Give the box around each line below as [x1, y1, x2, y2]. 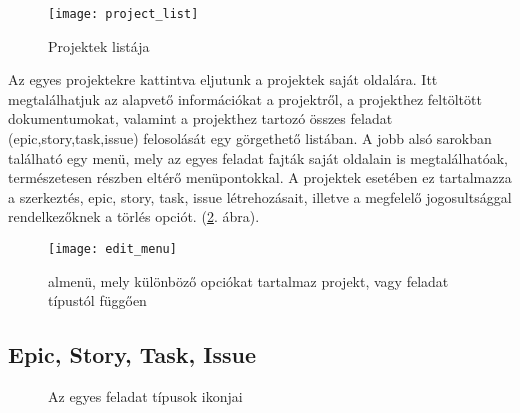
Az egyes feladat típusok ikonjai [48, 386, 243, 407]
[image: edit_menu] [48, 242, 177, 256]
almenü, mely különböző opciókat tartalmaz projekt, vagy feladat [48, 270, 449, 291]
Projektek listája [48, 35, 150, 56]
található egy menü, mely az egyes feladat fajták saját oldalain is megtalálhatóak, [8, 147, 508, 168]
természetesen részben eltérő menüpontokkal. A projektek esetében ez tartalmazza [8, 167, 512, 188]
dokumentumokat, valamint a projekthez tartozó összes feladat [8, 108, 393, 129]
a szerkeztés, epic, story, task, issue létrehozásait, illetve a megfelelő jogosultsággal [8, 186, 512, 207]
